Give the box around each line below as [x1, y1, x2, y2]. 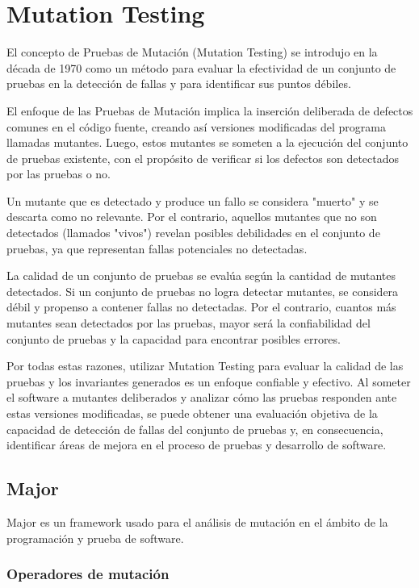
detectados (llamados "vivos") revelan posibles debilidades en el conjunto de [6, 224, 380, 241]
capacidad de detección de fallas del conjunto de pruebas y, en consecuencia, [6, 420, 383, 437]
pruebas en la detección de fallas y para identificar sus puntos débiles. [6, 75, 351, 92]
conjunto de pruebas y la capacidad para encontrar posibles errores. [6, 330, 341, 347]
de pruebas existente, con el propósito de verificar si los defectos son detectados [6, 149, 400, 166]
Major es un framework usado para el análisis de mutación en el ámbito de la [6, 513, 388, 530]
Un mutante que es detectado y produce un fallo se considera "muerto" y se [6, 192, 379, 209]
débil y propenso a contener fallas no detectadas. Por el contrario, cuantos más [6, 298, 396, 315]
